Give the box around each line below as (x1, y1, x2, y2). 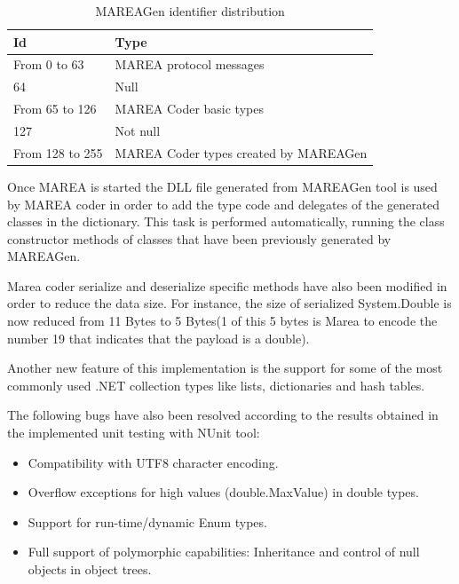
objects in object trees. (28, 560, 152, 578)
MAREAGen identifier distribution (95, 2, 285, 20)
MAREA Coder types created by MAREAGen (115, 143, 368, 162)
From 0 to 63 (13, 55, 84, 74)
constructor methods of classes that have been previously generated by (7, 229, 392, 248)
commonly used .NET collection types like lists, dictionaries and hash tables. (7, 375, 425, 394)
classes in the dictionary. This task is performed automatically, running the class (7, 212, 445, 231)
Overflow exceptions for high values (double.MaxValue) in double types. (28, 483, 419, 501)
